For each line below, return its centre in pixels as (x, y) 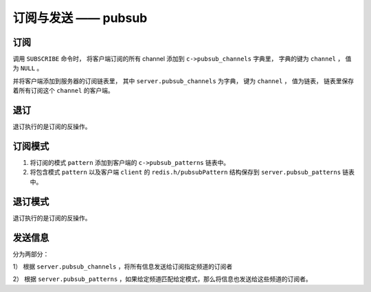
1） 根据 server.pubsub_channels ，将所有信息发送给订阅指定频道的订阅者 (123, 267)
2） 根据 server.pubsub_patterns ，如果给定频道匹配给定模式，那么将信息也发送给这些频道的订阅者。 (162, 279)
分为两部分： (31, 254)
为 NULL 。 (28, 68)
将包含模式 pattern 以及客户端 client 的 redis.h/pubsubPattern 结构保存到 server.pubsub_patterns (185, 172)
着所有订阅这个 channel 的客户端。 (63, 91)
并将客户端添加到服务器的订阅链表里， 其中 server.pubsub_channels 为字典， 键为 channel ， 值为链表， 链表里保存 (183, 81)
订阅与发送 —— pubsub (80, 18)
